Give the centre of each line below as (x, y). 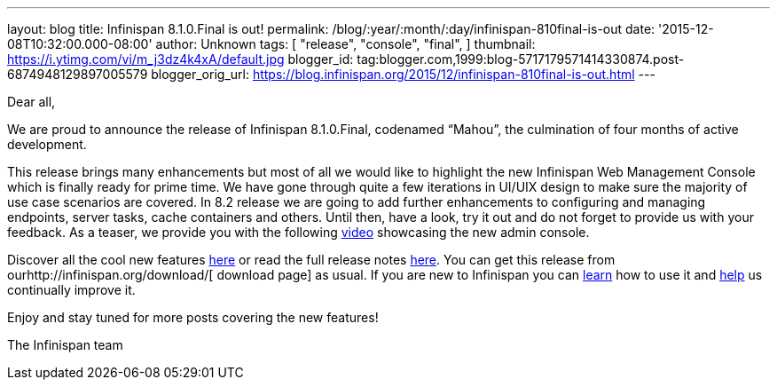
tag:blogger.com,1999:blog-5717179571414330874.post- (521, 59)
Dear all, (31, 102)
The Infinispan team (65, 345)
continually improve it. (71, 290)
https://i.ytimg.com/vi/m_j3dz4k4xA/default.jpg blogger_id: (181, 59)
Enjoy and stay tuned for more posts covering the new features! (193, 317)
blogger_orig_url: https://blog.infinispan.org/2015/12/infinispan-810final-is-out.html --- (403, 74)
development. (47, 144)
